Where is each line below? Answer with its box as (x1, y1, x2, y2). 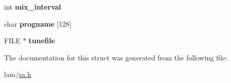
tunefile (28, 35, 55, 46)
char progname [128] (4, 18, 72, 29)
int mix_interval (4, 2, 62, 12)
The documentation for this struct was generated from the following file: (4, 52, 227, 62)
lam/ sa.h (4, 69, 31, 79)
